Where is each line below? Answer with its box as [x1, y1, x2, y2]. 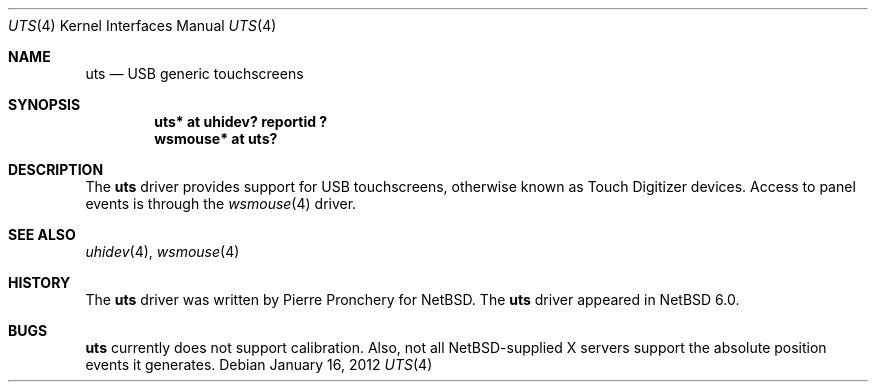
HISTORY [8, 274, 71, 291]
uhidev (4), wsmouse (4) [85, 243, 240, 260]
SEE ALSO [8, 226, 76, 243]
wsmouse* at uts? [154, 130, 278, 147]
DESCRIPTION [8, 161, 104, 178]
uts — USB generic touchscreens [85, 65, 304, 82]
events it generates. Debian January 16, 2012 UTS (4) [85, 356, 433, 373]
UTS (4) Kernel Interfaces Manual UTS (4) [8, 17, 277, 34]
